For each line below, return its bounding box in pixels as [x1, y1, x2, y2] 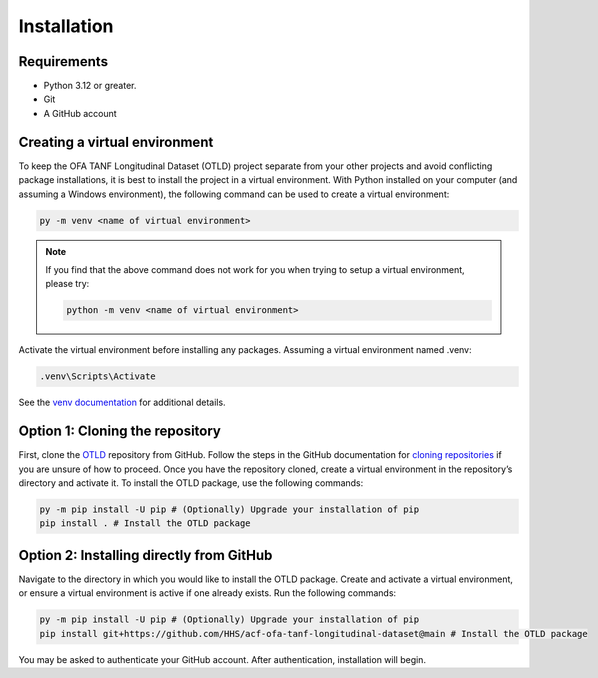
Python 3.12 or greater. [43, 80, 137, 92]
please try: [45, 278, 90, 290]
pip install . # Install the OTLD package [39, 518, 251, 529]
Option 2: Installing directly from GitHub [18, 546, 273, 564]
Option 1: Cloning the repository [18, 423, 222, 440]
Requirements [18, 53, 109, 70]
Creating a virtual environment [18, 133, 214, 150]
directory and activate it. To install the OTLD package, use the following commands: [18, 476, 364, 489]
